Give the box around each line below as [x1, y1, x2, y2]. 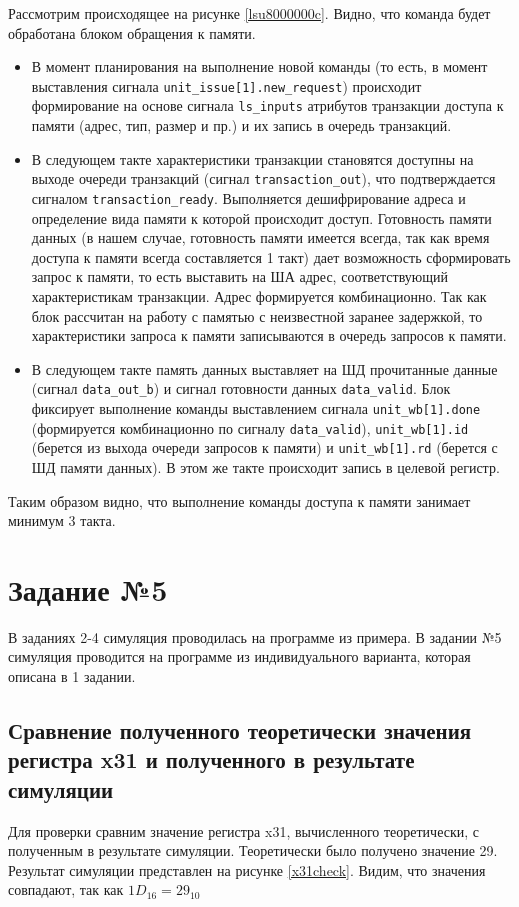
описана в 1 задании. [8, 666, 136, 687]
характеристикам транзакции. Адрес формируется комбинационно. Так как [31, 285, 487, 306]
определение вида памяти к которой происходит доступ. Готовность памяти [31, 207, 492, 228]
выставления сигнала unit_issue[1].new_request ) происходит [31, 75, 422, 96]
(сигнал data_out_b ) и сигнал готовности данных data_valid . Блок [31, 378, 451, 399]
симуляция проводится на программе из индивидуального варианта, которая [8, 646, 471, 667]
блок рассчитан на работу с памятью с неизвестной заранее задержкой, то [31, 305, 483, 326]
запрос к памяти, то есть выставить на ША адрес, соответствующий [31, 266, 449, 287]
